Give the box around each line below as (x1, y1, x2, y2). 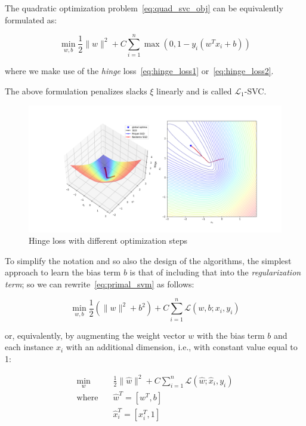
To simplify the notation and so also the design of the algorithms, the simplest (5, 254, 292, 266)
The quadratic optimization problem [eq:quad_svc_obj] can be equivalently (5, 2, 283, 14)
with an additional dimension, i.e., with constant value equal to (66, 341, 298, 353)
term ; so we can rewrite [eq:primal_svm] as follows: (5, 277, 194, 290)
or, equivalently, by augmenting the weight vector (5, 329, 186, 341)
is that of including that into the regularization (129, 266, 301, 278)
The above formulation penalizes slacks (5, 84, 147, 97)
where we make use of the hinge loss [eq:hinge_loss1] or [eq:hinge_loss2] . (5, 65, 274, 77)
